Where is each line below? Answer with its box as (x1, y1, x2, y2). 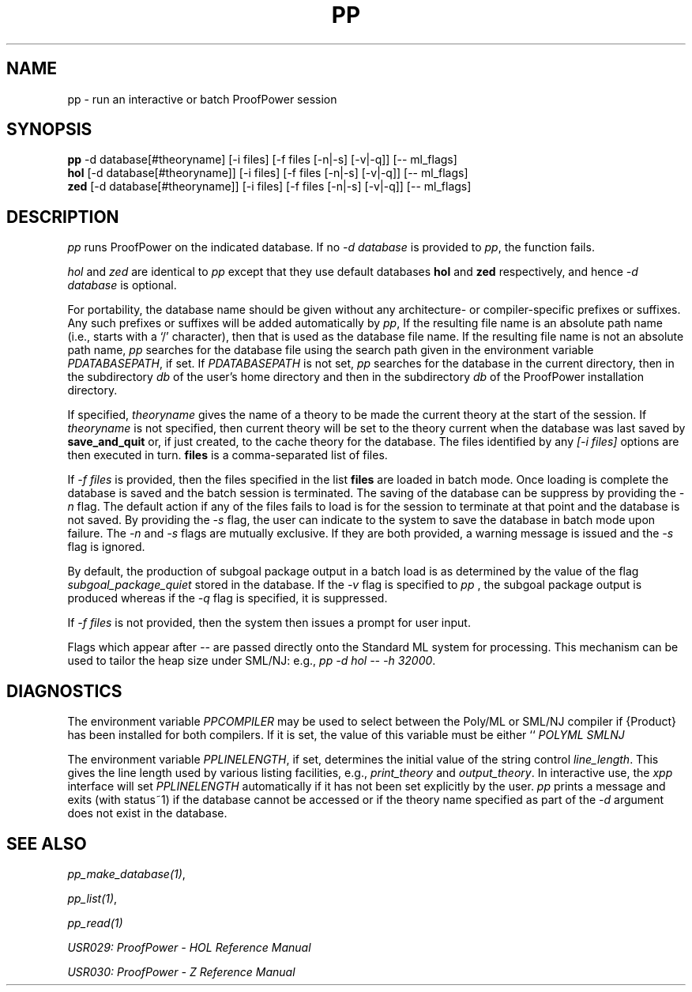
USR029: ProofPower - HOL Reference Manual (67, 940, 311, 954)
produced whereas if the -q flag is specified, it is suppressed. (67, 591, 388, 605)
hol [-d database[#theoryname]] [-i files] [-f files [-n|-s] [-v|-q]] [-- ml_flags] (67, 166, 468, 180)
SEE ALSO (6, 833, 87, 854)
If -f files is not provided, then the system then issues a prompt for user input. (67, 616, 471, 630)
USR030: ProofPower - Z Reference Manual (67, 964, 295, 979)
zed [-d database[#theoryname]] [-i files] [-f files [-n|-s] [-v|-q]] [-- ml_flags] (67, 179, 472, 194)
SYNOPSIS (6, 119, 92, 140)
